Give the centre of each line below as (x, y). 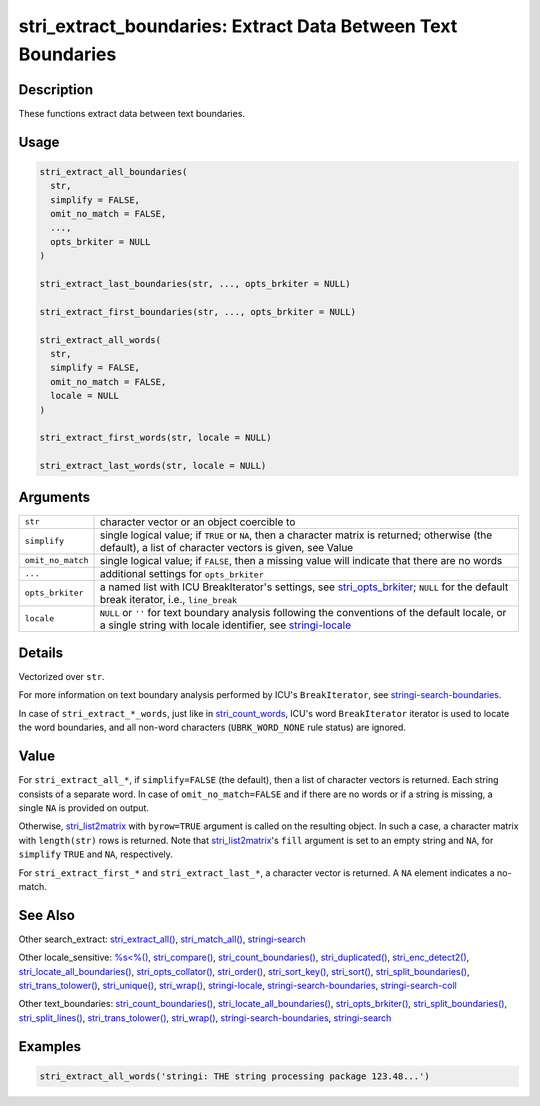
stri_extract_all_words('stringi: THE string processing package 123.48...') (234, 1076)
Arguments (54, 497)
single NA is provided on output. (84, 807)
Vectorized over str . (61, 677)
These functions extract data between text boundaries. (131, 113)
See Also (46, 915)
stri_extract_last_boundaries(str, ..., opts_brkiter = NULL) (195, 283)
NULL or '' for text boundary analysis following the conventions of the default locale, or (303, 612)
